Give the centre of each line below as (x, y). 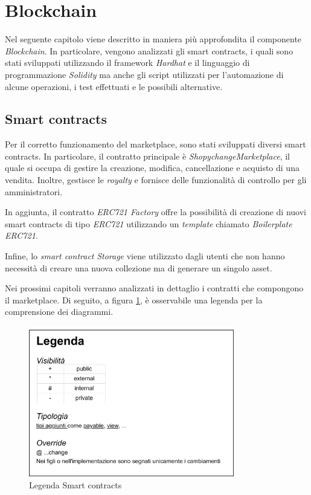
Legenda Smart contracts (75, 484)
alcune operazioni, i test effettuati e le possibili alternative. (114, 86)
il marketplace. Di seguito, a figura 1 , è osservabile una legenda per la (134, 299)
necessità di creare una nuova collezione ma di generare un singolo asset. (139, 267)
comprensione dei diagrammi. (59, 312)
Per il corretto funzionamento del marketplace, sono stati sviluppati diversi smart (155, 144)
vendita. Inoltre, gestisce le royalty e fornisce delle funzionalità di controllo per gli (156, 180)
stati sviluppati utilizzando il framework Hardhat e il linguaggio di (127, 63)
